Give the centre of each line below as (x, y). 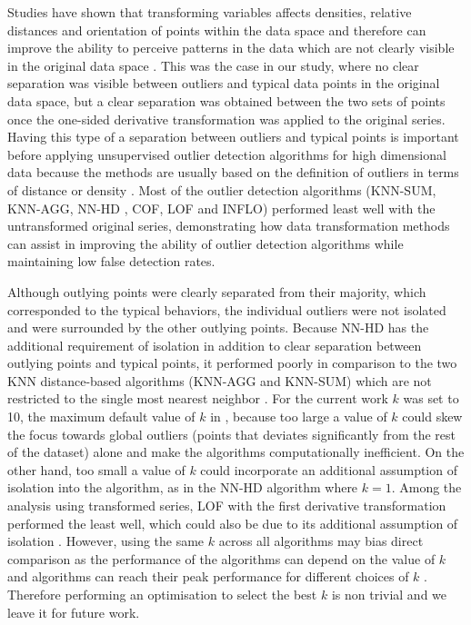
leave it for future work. (74, 612)
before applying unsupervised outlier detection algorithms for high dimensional (227, 154)
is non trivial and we (389, 594)
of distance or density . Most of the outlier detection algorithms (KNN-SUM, (222, 189)
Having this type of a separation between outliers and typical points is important (233, 137)
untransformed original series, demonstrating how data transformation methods (229, 226)
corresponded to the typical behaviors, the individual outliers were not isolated (227, 309)
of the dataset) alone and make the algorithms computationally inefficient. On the (236, 452)
